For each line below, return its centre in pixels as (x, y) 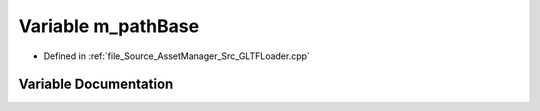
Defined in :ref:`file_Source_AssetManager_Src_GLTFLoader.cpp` (176, 56)
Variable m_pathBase (109, 26)
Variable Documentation (96, 84)
